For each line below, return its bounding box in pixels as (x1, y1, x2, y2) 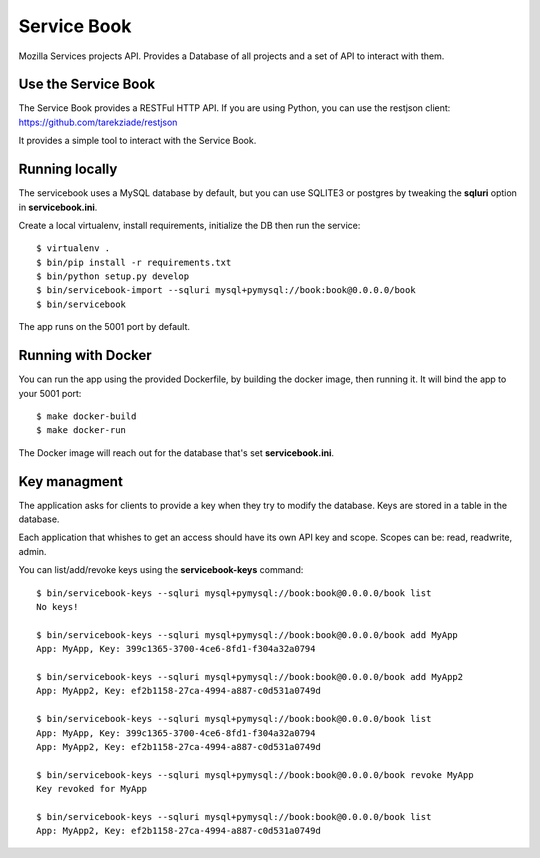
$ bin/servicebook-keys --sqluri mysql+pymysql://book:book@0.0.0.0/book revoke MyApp (36, 769, 474, 780)
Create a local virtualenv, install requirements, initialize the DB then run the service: (18, 219, 361, 231)
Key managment (18, 473, 124, 490)
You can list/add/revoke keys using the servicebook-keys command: (18, 564, 304, 576)
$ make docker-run (36, 425, 127, 436)
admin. (18, 545, 47, 557)
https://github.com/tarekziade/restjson (18, 116, 178, 128)
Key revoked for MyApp (36, 783, 148, 795)
